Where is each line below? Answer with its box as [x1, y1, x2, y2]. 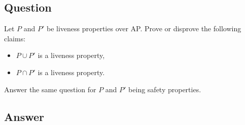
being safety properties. [128, 84, 201, 94]
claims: [4, 33, 26, 43]
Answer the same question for [4, 84, 96, 94]
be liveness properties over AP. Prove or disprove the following [47, 23, 241, 34]
